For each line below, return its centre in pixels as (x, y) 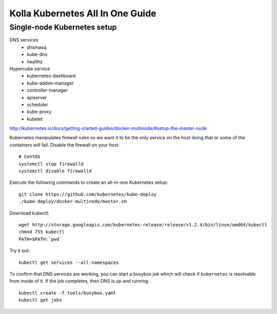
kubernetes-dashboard (51, 76)
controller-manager (47, 90)
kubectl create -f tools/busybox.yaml (67, 293)
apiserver (37, 97)
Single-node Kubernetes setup (63, 27)
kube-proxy (39, 112)
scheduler (37, 104)
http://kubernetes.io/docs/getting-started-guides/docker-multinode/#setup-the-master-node (108, 129)
